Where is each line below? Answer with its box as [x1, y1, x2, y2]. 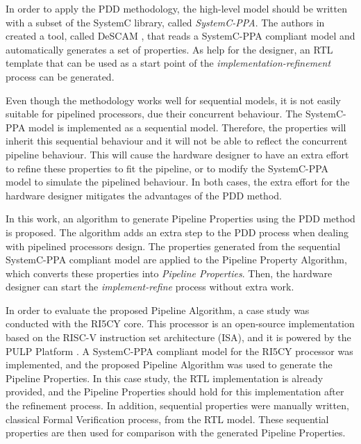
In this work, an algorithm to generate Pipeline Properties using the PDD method [6, 211, 355, 226]
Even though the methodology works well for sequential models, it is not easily [6, 92, 341, 107]
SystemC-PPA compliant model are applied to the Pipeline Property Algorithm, [6, 252, 347, 267]
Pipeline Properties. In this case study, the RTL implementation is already [6, 370, 324, 385]
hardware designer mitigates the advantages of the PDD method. [6, 188, 282, 202]
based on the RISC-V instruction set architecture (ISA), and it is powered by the [6, 330, 351, 345]
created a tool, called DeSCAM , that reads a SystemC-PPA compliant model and [6, 28, 355, 43]
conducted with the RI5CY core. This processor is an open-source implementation [6, 316, 355, 331]
